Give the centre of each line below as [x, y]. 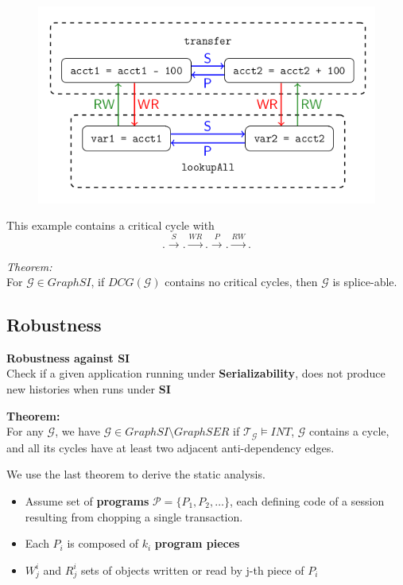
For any [25, 431]
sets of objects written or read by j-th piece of [192, 570]
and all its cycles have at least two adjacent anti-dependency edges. [170, 447]
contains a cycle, [349, 431]
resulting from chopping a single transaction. [134, 516]
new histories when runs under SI [89, 389]
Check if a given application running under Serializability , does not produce [196, 373]
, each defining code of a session [307, 500]
